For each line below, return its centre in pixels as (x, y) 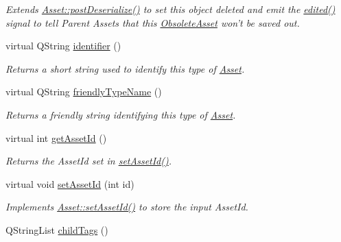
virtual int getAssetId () (56, 137)
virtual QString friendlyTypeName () (84, 92)
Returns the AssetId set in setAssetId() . (89, 161)
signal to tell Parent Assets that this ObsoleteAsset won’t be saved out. (153, 22)
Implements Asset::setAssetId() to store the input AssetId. (127, 207)
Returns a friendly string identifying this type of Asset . (121, 114)
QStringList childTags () (57, 229)
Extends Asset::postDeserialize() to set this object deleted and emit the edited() (170, 9)
